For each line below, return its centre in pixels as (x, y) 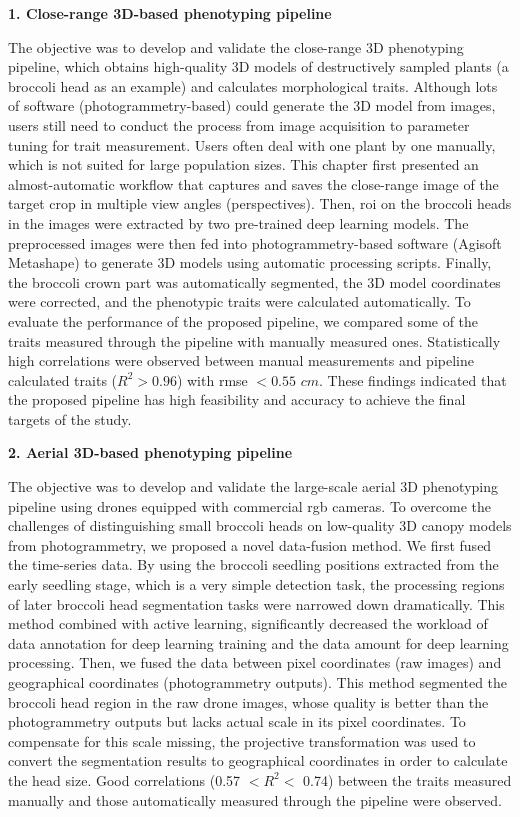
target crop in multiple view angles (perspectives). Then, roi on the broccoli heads (260, 203)
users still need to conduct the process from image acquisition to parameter (239, 124)
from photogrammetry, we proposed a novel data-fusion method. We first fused (250, 544)
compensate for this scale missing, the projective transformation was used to (242, 740)
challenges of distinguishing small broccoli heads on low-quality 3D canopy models (260, 525)
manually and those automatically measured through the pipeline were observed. (255, 799)
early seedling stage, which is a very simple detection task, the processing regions (256, 584)
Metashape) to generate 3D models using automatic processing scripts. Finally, (250, 262)
